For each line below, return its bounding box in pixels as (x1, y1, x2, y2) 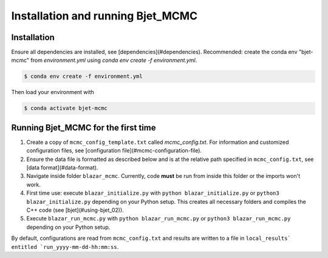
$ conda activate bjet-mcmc (24, 105, 108, 112)
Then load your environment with (11, 89, 94, 96)
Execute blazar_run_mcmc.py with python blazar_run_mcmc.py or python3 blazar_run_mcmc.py (26, 215, 291, 222)
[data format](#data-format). (26, 164, 98, 171)
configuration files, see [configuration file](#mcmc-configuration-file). (26, 147, 202, 154)
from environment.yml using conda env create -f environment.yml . (30, 56, 197, 64)
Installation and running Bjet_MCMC (11, 9, 198, 22)
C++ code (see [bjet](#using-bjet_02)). (26, 206, 124, 214)
